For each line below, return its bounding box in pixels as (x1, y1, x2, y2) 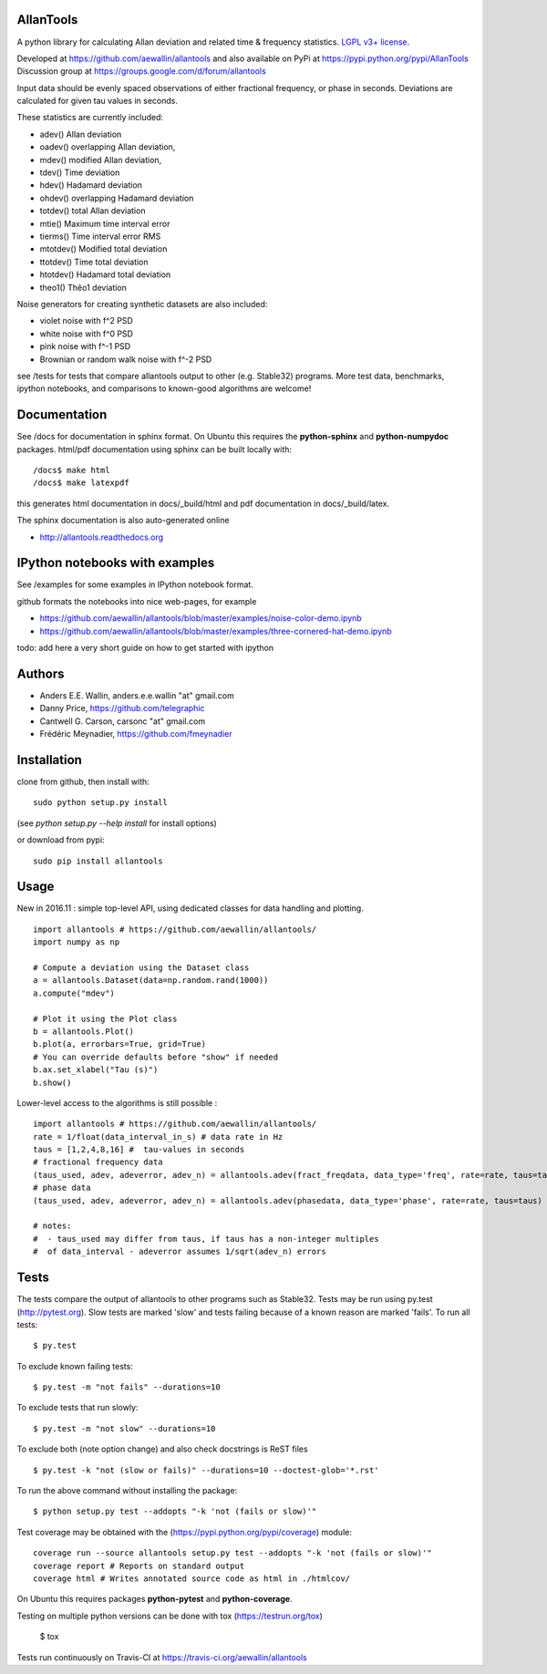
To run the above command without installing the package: (16, 1485, 238, 1496)
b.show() (33, 1077, 72, 1088)
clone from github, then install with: (16, 776, 150, 787)
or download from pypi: (16, 834, 105, 845)
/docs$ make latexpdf (33, 478, 129, 488)
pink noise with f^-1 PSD (39, 341, 131, 352)
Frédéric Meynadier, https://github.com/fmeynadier (39, 728, 232, 739)
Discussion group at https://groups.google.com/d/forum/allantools (16, 66, 266, 77)
